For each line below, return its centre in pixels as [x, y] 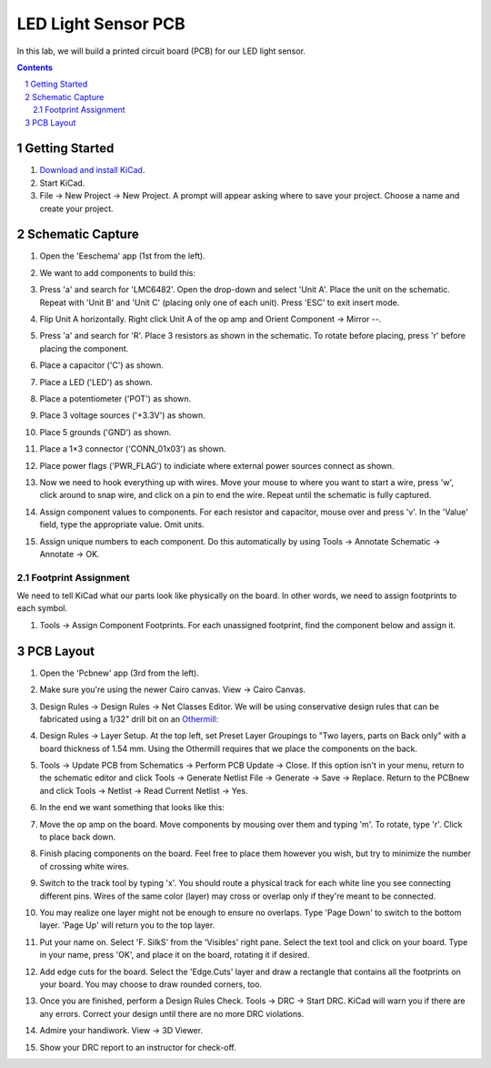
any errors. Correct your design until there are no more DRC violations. [172, 1013]
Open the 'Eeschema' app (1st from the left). [122, 256]
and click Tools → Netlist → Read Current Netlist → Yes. [144, 790]
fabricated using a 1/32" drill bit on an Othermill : [129, 718]
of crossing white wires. [85, 866]
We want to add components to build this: [117, 272]
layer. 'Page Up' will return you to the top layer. [127, 925]
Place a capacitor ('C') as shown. [101, 365]
